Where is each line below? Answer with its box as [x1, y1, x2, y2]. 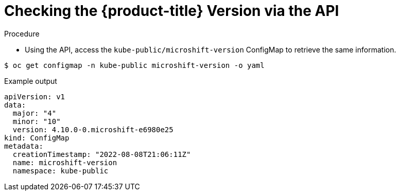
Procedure [4, 29, 40, 38]
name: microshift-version [12, 158, 117, 167]
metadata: [4, 141, 43, 150]
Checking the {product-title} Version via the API [4, 2, 339, 20]
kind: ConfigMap [4, 133, 69, 142]
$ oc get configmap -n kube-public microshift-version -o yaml [4, 61, 265, 69]
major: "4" [12, 109, 57, 117]
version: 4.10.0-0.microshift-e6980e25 [12, 125, 173, 134]
